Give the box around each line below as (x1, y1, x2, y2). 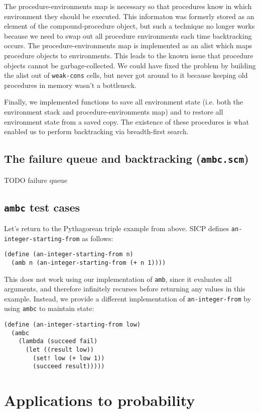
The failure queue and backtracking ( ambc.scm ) (4, 151, 249, 166)
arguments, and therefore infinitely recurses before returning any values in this (4, 283, 245, 294)
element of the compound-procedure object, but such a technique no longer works (4, 21, 255, 31)
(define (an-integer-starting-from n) (4, 251, 134, 258)
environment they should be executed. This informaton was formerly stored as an (4, 11, 254, 21)
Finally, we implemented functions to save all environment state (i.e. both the (4, 96, 243, 107)
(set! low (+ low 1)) (33, 354, 105, 362)
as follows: (82, 233, 113, 243)
